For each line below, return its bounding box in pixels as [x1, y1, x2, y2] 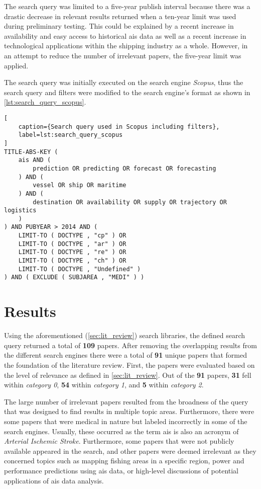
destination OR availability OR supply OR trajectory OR [33, 198, 227, 206]
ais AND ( [18, 156, 51, 164]
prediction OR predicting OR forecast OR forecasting [33, 165, 216, 172]
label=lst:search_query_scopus [18, 131, 123, 139]
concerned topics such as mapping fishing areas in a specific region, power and [4, 455, 244, 466]
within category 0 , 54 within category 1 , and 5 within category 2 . [4, 379, 204, 390]
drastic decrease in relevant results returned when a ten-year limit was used [4, 11, 236, 21]
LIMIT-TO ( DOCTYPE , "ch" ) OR [18, 257, 126, 265]
